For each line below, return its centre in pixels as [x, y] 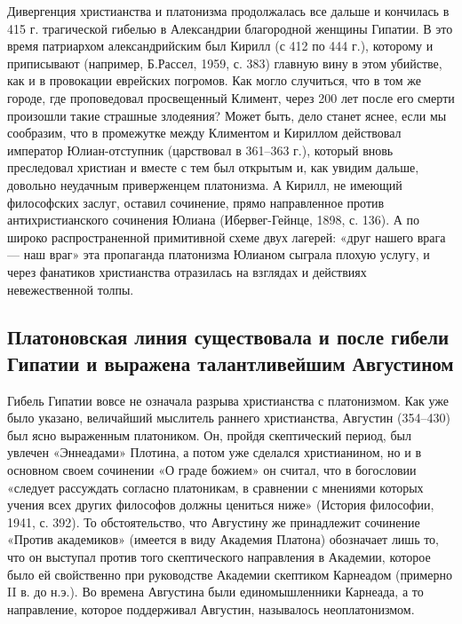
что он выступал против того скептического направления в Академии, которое [219, 557]
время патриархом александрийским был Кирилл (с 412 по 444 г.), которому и [220, 46]
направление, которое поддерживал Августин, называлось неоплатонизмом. [211, 608]
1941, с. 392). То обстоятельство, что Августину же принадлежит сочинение [214, 521]
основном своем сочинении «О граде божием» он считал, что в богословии [212, 470]
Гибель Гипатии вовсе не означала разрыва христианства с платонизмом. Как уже [228, 400]
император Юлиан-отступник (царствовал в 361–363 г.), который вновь [200, 150]
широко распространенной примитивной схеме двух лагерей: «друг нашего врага [227, 237]
